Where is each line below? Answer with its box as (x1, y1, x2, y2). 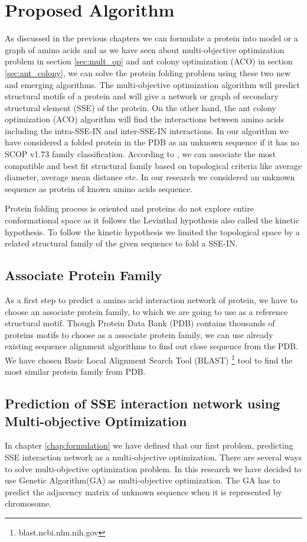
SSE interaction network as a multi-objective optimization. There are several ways (5, 451, 302, 463)
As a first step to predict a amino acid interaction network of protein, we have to (5, 294, 298, 306)
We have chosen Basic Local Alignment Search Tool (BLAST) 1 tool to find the (5, 352, 293, 366)
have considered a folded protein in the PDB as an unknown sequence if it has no (5, 136, 299, 148)
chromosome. (5, 497, 52, 509)
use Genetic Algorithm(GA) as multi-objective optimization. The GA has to (5, 474, 280, 486)
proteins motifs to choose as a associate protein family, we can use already (5, 328, 273, 340)
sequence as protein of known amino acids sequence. (5, 182, 193, 194)
